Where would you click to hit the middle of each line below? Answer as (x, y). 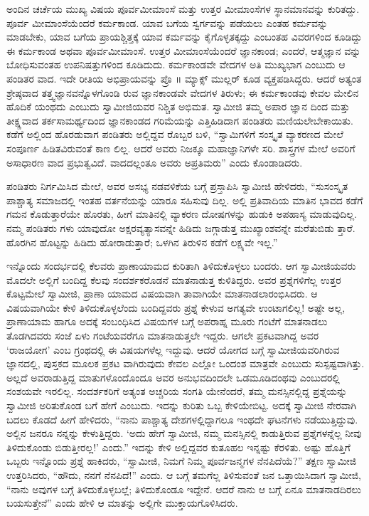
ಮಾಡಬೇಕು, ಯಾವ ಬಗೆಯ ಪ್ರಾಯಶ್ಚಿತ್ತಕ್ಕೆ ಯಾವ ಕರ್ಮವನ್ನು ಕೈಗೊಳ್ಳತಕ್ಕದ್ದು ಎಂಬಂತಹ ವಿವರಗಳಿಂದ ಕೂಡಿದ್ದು (184, 37)
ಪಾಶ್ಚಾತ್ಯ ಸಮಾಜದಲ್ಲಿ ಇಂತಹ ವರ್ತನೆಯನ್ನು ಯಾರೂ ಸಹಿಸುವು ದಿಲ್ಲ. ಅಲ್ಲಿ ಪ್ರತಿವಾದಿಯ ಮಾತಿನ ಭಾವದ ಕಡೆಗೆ (185, 200)
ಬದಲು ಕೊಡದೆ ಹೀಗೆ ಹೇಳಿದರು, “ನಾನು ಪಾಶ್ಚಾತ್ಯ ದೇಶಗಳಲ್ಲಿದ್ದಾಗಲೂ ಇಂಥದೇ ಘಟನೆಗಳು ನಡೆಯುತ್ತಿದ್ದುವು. (182, 419)
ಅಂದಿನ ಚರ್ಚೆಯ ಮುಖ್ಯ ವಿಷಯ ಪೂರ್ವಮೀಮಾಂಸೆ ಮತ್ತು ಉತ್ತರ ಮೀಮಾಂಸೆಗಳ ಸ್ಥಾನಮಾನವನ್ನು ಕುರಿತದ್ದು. (183, 9)
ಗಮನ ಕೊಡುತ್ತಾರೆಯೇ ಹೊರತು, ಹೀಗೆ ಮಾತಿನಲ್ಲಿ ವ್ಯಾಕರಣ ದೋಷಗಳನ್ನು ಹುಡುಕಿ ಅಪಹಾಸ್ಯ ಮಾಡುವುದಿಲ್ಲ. (182, 214)
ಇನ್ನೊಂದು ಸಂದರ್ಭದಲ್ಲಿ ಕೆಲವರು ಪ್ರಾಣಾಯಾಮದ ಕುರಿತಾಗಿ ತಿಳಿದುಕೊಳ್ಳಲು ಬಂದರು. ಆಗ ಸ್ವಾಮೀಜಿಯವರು (181, 266)
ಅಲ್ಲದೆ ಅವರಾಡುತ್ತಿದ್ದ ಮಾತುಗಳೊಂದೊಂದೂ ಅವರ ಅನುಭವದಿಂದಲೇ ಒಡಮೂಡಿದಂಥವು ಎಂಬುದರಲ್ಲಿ (173, 377)
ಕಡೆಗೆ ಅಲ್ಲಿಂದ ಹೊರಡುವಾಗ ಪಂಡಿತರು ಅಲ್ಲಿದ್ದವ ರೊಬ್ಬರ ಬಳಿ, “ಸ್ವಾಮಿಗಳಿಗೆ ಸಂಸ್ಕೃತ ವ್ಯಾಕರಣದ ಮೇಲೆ (175, 134)
